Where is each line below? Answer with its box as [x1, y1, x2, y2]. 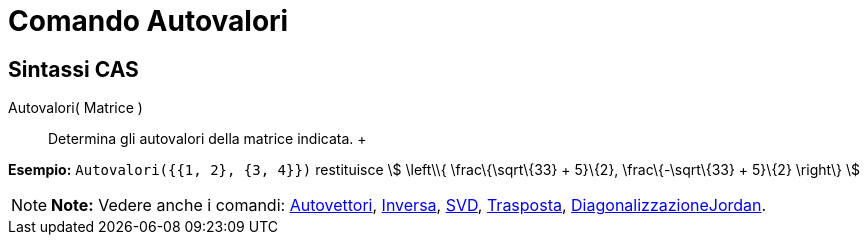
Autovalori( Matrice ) [8, 99, 143, 117]
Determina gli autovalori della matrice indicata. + [48, 130, 367, 148]
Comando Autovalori [8, 4, 289, 38]
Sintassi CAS [8, 56, 139, 82]
